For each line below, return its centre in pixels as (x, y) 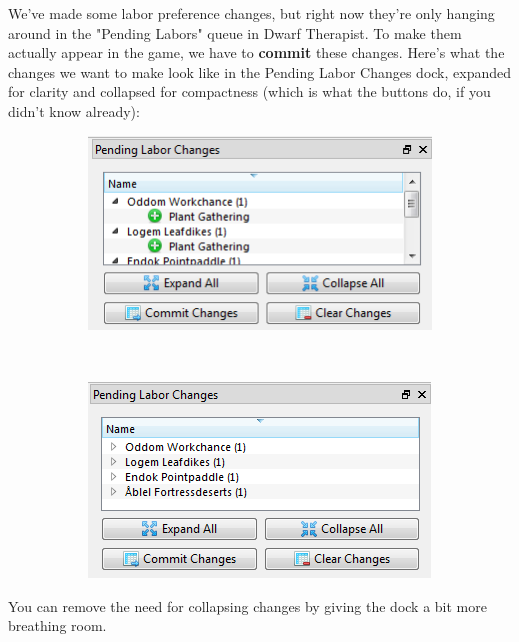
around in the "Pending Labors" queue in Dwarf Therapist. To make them (235, 32)
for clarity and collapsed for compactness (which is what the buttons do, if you (249, 91)
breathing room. (57, 625)
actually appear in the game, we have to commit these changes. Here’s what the (256, 52)
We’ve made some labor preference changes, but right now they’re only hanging (251, 13)
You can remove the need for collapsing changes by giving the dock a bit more (247, 605)
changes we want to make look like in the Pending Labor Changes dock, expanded (260, 71)
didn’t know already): (74, 110)
